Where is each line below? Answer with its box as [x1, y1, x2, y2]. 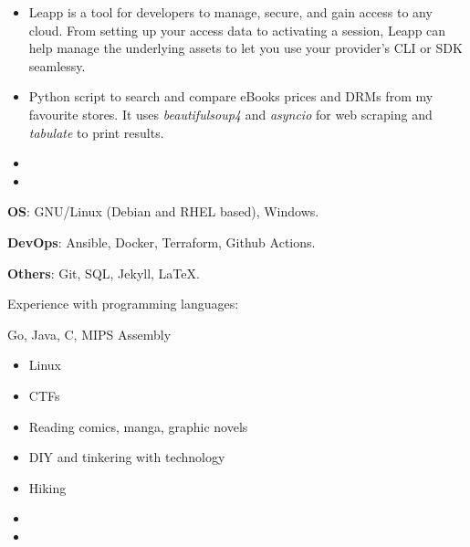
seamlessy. [28, 56, 86, 75]
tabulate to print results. [28, 122, 164, 142]
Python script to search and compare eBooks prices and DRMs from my [28, 87, 433, 106]
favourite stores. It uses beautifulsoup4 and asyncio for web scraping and [28, 104, 433, 123]
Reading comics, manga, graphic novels [28, 416, 248, 436]
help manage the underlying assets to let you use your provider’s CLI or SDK [28, 38, 463, 58]
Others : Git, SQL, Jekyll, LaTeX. [7, 263, 200, 282]
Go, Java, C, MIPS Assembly [7, 324, 172, 343]
